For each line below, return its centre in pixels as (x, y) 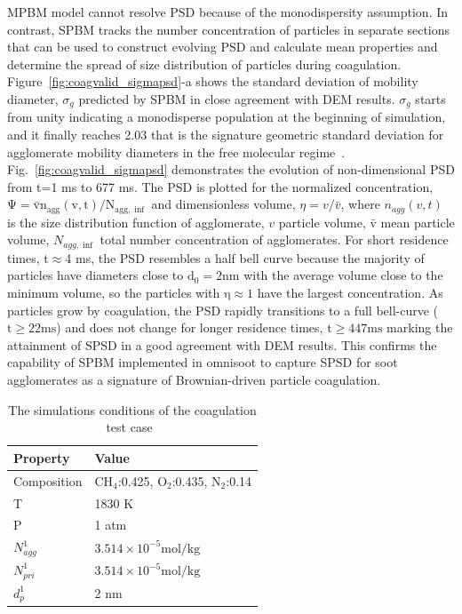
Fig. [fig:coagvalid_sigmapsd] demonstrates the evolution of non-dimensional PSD (231, 169)
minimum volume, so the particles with (114, 293)
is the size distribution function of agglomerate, (136, 222)
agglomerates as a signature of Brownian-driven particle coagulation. (194, 380)
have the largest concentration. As (350, 293)
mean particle (418, 222)
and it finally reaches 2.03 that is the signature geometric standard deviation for (226, 135)
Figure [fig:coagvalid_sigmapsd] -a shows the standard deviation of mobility (213, 81)
